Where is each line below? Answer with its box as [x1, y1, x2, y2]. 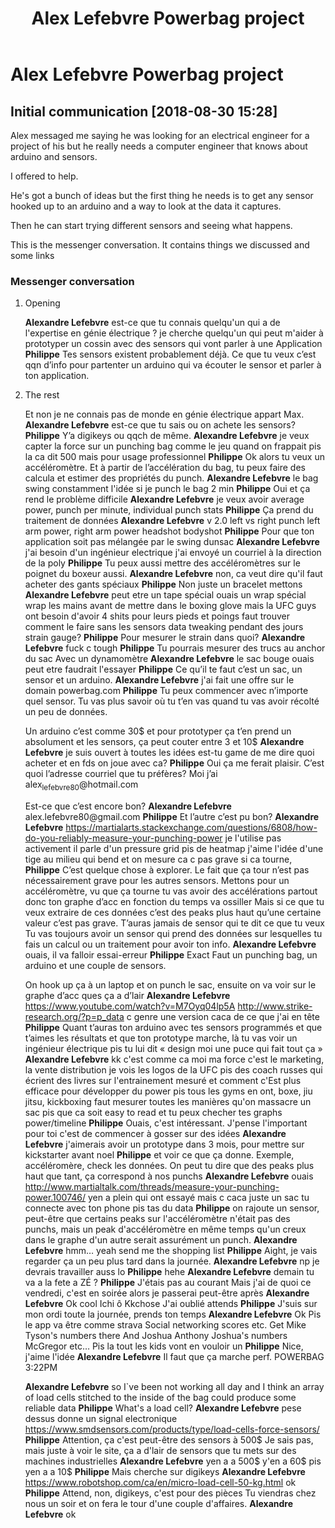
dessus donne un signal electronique [24, 1413, 178, 1425]
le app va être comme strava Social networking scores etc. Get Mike [24, 1319, 307, 1331]
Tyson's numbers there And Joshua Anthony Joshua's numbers [24, 1330, 288, 1342]
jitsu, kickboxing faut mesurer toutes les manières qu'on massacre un [24, 1096, 312, 1108]
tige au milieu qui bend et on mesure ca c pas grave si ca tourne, [24, 853, 293, 866]
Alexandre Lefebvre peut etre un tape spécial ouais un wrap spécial [24, 589, 307, 601]
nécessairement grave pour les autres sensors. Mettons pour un [24, 875, 290, 887]
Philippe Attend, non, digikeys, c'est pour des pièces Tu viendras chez [24, 1487, 317, 1499]
